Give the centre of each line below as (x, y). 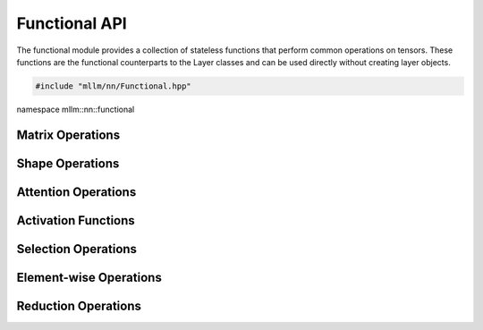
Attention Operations (76, 192)
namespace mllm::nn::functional (76, 109)
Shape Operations (68, 163)
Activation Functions (76, 220)
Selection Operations (77, 249)
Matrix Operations (68, 135)
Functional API (72, 23)
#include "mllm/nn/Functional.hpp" (113, 86)
